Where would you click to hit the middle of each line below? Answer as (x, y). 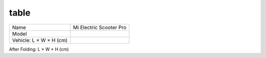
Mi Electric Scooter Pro (100, 27)
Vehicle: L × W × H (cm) (40, 40)
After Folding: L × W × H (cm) (39, 49)
